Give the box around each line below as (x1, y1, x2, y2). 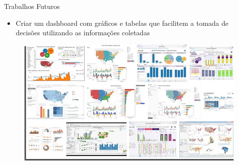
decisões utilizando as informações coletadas (15, 27, 150, 38)
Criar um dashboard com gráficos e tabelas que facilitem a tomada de (15, 17, 229, 28)
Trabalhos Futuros (4, 1, 60, 11)
